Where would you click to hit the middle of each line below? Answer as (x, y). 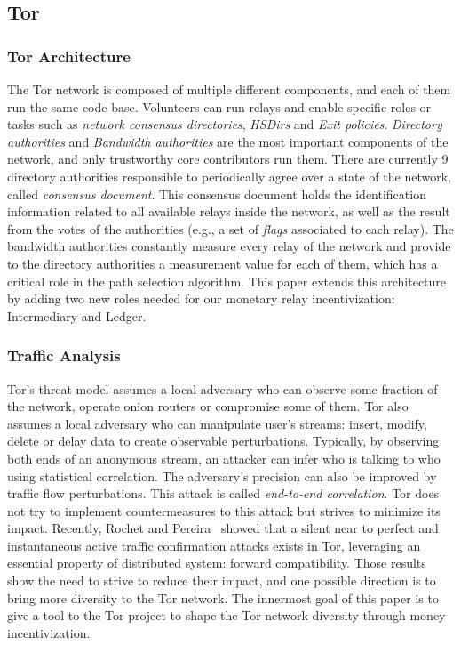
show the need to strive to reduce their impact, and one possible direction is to (222, 580)
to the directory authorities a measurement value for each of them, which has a (223, 263)
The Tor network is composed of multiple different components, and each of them (229, 89)
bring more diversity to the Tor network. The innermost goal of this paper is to (223, 597)
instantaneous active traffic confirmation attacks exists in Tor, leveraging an (214, 545)
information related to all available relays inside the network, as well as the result (229, 211)
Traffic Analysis (64, 355)
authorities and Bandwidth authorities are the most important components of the (228, 141)
